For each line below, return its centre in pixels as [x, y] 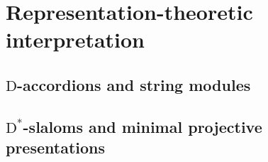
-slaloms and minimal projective [143, 126]
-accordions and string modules [134, 84]
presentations [56, 147]
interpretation [76, 39]
